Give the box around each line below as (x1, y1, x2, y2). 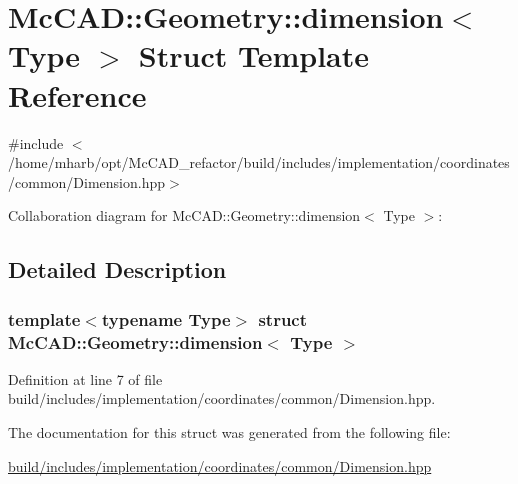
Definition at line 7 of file (8, 368, 163, 389)
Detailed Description (8, 254, 227, 285)
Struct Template (138, 35, 369, 76)
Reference (8, 74, 147, 115)
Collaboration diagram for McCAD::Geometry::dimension (8, 205, 361, 226)
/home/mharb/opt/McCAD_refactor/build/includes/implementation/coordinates (8, 152, 510, 173)
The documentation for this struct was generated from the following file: (8, 421, 451, 442)
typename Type (101, 306, 231, 331)
